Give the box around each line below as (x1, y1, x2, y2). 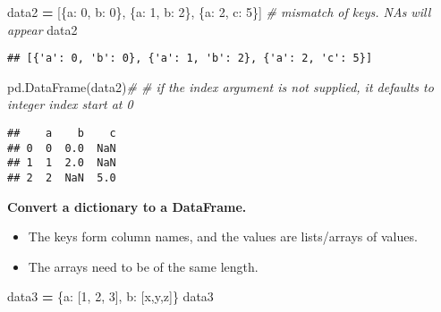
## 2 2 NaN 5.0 (7, 172, 116, 184)
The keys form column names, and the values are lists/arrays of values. (28, 227, 418, 246)
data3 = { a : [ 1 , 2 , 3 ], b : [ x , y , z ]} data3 (7, 287, 214, 306)
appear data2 (7, 20, 78, 38)
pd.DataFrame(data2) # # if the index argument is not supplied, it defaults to (7, 77, 434, 96)
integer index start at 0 (7, 95, 133, 114)
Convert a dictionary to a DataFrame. (7, 197, 247, 215)
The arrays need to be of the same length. (28, 257, 259, 275)
